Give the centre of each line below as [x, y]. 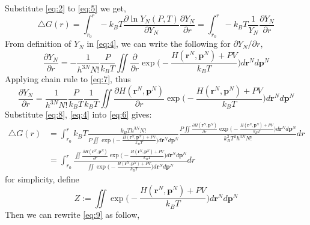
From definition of [38, 43]
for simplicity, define [42, 178]
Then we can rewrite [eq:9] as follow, [72, 214]
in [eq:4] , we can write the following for [159, 43]
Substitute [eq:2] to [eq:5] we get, [65, 8]
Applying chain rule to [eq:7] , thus [68, 79]
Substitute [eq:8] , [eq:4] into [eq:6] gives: [78, 114]
